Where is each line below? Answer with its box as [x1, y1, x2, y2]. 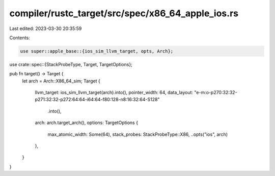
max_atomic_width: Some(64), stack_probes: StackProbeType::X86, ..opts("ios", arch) [47, 131, 228, 137]
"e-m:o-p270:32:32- [194, 90, 237, 96]
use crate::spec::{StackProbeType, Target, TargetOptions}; [9, 61, 132, 67]
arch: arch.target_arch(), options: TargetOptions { [35, 120, 139, 126]
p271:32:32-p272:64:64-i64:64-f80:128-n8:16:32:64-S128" [35, 97, 160, 103]
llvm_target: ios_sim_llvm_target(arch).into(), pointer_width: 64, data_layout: [35, 90, 194, 96]
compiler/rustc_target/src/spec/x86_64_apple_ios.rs [9, 8, 239, 19]
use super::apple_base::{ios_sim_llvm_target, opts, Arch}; [20, 48, 174, 54]
